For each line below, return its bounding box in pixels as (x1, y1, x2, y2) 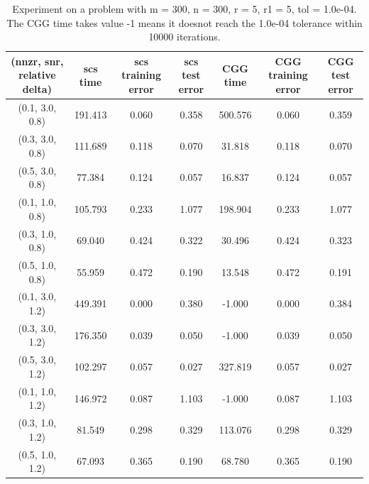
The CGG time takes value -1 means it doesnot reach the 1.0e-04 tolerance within (6, 15, 363, 30)
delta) (22, 81, 52, 96)
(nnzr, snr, (11, 53, 64, 68)
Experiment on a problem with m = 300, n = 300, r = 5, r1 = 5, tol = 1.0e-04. (12, 1, 357, 16)
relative (18, 67, 56, 82)
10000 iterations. (148, 29, 221, 44)
